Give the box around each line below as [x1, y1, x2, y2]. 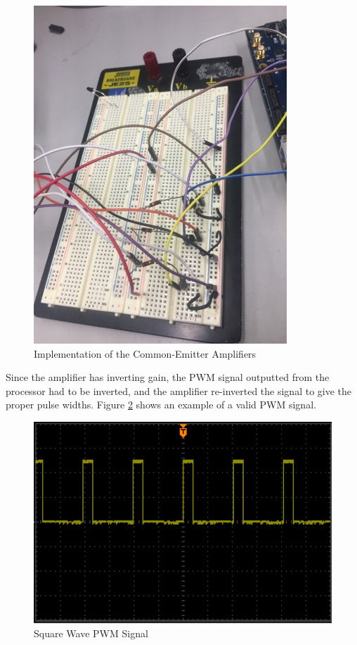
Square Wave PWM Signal [34, 625, 148, 640]
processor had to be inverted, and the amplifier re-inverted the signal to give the [6, 383, 352, 398]
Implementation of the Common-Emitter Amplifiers [34, 346, 257, 361]
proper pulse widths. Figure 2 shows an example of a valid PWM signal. [6, 397, 316, 412]
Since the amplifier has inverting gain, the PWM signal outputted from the [6, 370, 330, 384]
